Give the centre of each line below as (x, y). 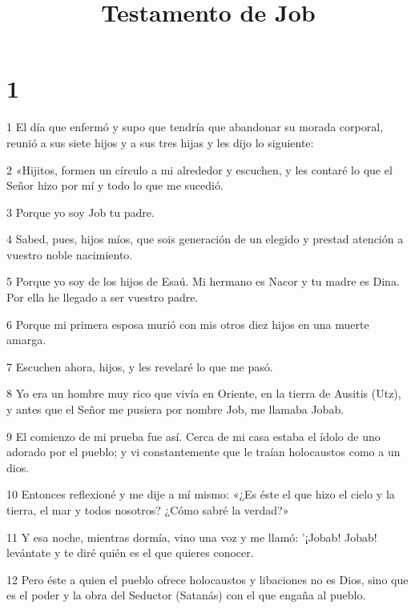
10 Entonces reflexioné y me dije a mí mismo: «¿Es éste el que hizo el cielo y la (201, 494)
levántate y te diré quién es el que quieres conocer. (130, 553)
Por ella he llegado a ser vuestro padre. (103, 297)
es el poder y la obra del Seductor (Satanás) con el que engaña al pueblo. (186, 595)
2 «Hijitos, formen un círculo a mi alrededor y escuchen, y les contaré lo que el (199, 169)
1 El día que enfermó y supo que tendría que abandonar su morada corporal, (195, 127)
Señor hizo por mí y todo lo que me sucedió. (115, 185)
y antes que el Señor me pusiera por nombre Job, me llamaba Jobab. (175, 409)
